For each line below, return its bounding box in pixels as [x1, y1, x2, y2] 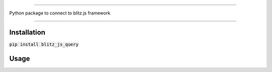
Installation [9, 28, 45, 36]
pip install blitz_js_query [9, 41, 79, 47]
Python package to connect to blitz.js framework [9, 10, 111, 16]
